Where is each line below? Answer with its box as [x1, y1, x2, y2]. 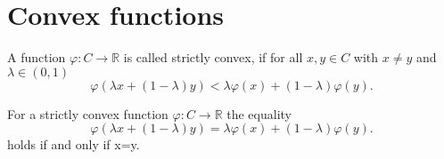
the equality [226, 104, 292, 123]
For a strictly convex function [7, 104, 169, 123]
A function [7, 48, 66, 67]
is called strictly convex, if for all [123, 48, 303, 67]
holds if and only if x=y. [7, 135, 140, 154]
